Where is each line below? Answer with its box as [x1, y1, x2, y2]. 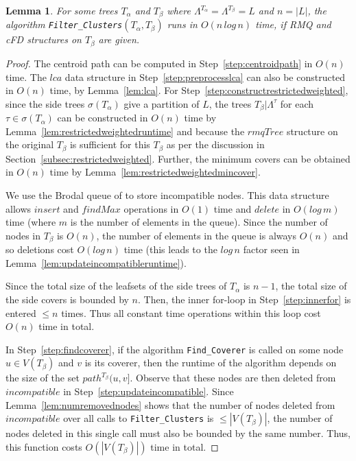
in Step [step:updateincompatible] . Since [63, 384, 234, 399]
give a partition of [123, 96, 200, 110]
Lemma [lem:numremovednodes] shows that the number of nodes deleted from [5, 397, 335, 412]
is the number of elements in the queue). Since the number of [70, 215, 328, 229]
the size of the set [5, 370, 80, 385]
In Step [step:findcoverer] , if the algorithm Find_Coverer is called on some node [5, 342, 344, 356]
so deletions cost [5, 242, 74, 257]
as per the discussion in [166, 137, 265, 152]
